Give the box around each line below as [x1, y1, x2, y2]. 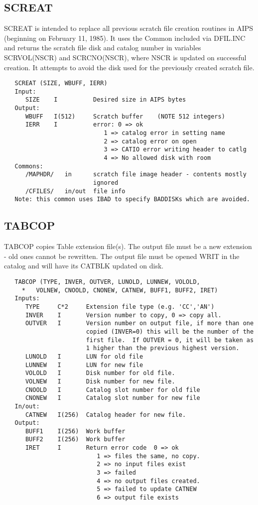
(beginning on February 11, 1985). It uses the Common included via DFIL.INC [4, 32, 246, 43]
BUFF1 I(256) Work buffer [25, 427, 126, 435]
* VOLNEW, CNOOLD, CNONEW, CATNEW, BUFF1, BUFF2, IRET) [21, 286, 218, 294]
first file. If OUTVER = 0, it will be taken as [86, 336, 254, 344]
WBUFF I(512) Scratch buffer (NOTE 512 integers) [25, 113, 225, 120]
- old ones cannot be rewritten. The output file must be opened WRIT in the [4, 251, 240, 261]
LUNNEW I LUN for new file [25, 361, 143, 369]
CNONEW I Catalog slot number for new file [25, 394, 200, 402]
